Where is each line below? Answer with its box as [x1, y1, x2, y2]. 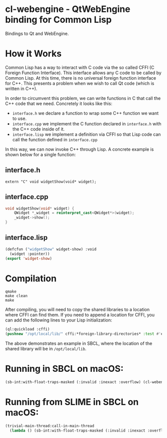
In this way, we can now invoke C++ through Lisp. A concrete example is [5, 146, 154, 152]
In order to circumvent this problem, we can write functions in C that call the [5, 95, 161, 101]
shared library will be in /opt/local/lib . [5, 346, 87, 352]
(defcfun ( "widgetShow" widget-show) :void [5, 246, 97, 252]
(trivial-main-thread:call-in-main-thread [5, 423, 94, 429]
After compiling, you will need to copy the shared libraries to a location [5, 307, 150, 313]
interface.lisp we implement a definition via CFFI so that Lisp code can [12, 131, 161, 137]
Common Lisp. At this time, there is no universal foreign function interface [5, 75, 157, 81]
